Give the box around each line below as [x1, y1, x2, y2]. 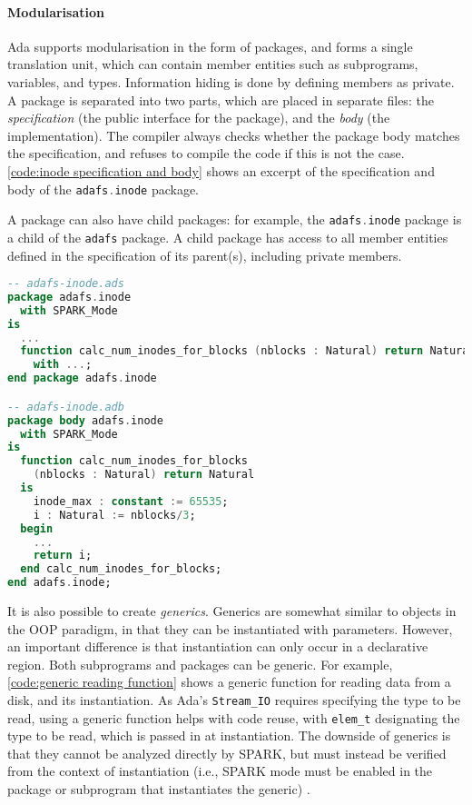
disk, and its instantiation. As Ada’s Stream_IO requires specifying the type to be [7, 690, 461, 709]
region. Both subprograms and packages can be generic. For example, [7, 654, 393, 673]
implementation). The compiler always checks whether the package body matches [7, 125, 460, 144]
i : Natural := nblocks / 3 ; [33, 508, 196, 522]
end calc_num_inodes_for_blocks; [20, 562, 222, 576]
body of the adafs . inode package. [7, 179, 200, 198]
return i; [33, 549, 93, 562]
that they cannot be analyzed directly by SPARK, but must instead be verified [7, 743, 447, 762]
